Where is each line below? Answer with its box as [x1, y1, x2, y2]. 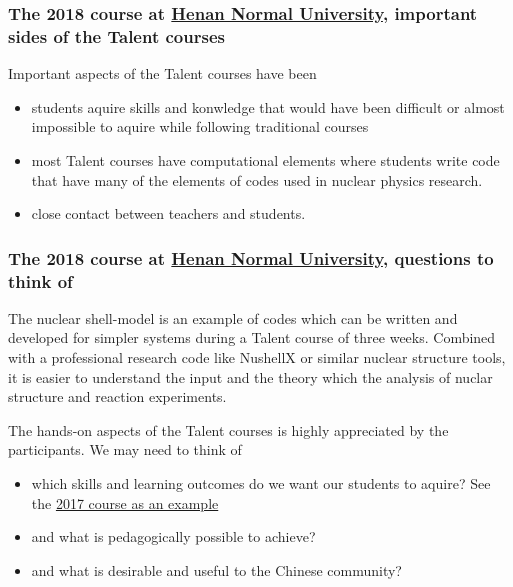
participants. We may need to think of [8, 439, 242, 460]
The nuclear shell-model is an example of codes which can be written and [8, 307, 458, 328]
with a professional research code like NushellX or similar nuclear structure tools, [8, 347, 506, 368]
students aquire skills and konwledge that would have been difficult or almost [31, 96, 505, 117]
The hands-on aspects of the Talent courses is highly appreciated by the [8, 419, 449, 440]
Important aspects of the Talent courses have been [8, 63, 317, 84]
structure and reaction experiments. [8, 386, 227, 407]
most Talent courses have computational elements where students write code [31, 149, 500, 170]
